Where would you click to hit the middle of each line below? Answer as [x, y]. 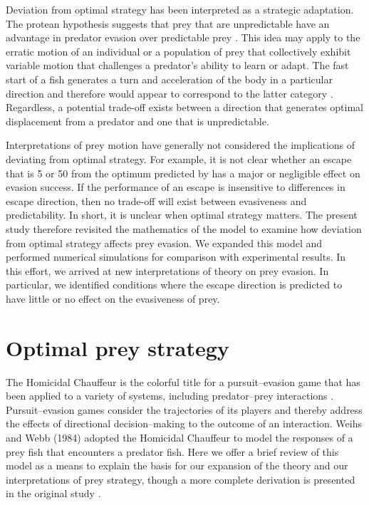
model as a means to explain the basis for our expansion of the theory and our [177, 465]
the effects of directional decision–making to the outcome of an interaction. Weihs [184, 423]
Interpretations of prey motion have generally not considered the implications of [181, 145]
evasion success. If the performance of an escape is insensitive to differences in [176, 187]
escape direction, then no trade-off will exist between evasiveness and [156, 201]
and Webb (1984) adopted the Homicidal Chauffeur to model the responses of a [180, 437]
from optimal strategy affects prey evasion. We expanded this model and [164, 243]
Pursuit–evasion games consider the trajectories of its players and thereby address [184, 409]
